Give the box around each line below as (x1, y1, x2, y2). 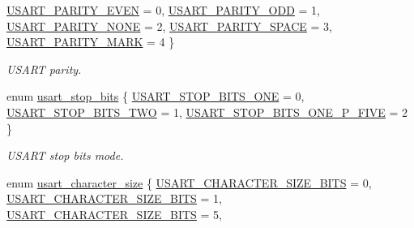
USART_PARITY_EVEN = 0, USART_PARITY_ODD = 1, (6, 2, 320, 18)
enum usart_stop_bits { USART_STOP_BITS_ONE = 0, (6, 88, 305, 105)
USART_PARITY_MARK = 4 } (6, 33, 175, 50)
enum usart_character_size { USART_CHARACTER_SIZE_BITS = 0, (6, 174, 372, 191)
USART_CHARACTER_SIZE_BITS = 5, (6, 205, 223, 222)
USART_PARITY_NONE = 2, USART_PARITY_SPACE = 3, (6, 17, 332, 34)
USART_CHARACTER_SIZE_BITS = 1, (6, 190, 223, 207)
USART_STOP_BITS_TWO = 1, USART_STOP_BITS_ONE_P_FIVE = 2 (6, 103, 408, 120)
